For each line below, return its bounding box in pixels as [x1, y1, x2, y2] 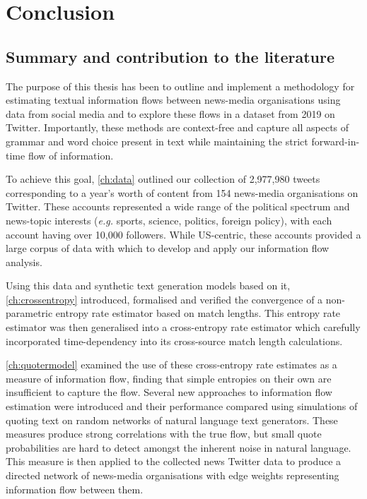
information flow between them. [6, 481, 144, 496]
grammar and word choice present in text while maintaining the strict [6, 133, 308, 148]
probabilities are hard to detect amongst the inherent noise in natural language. [6, 440, 351, 455]
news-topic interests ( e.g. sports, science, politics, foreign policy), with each [6, 212, 332, 227]
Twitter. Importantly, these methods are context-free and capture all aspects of [6, 120, 349, 135]
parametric [6, 306, 53, 320]
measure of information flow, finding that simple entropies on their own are [6, 371, 332, 385]
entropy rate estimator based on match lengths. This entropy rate [55, 306, 341, 320]
